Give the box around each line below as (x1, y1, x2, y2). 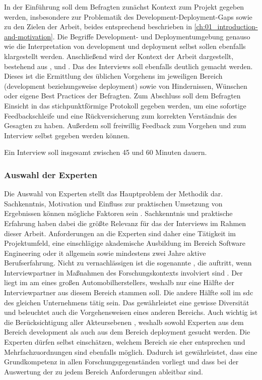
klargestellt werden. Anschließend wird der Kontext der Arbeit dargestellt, (4, 50, 234, 61)
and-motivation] (4, 31, 53, 41)
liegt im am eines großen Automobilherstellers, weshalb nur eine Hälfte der (4, 277, 235, 288)
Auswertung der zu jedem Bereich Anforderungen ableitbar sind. (4, 366, 203, 376)
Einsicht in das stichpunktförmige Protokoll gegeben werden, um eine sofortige (4, 100, 246, 111)
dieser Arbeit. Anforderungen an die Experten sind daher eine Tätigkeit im (4, 228, 236, 238)
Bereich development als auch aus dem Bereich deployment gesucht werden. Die (4, 327, 250, 337)
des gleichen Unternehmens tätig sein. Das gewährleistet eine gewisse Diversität (4, 297, 249, 307)
